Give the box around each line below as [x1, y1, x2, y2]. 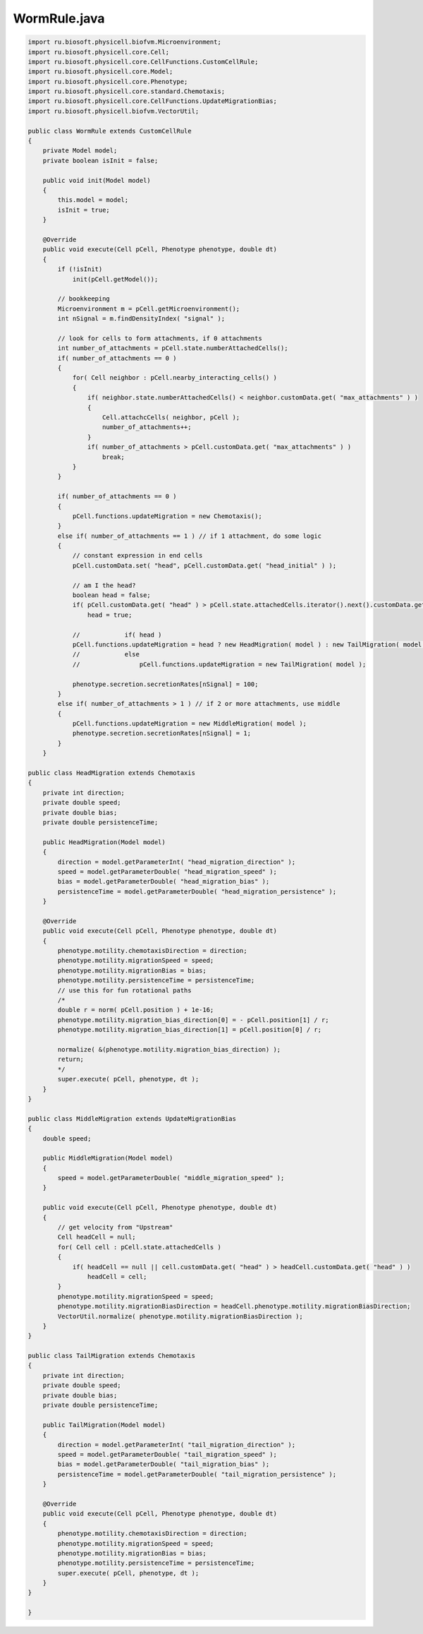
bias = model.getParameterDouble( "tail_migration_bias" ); [57, 1460, 270, 1468]
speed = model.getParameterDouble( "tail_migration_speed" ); [57, 1450, 278, 1458]
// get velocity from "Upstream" [57, 1223, 173, 1232]
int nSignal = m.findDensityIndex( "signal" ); [57, 315, 226, 323]
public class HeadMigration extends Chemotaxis [27, 769, 195, 777]
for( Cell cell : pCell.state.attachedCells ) [57, 1243, 221, 1251]
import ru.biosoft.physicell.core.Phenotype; [27, 78, 188, 85]
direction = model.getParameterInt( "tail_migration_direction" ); [57, 1441, 296, 1448]
